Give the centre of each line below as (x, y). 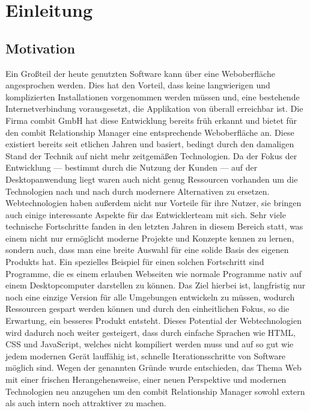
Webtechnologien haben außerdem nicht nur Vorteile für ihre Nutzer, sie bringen (153, 203)
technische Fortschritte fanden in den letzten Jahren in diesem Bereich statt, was (154, 226)
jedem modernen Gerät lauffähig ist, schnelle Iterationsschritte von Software (146, 355)
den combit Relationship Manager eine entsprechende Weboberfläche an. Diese (150, 132)
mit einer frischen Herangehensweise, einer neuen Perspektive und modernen (146, 379)
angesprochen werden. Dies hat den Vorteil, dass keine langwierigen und (138, 85)
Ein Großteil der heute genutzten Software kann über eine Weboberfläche (140, 73)
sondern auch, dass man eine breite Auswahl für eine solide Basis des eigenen (147, 250)
